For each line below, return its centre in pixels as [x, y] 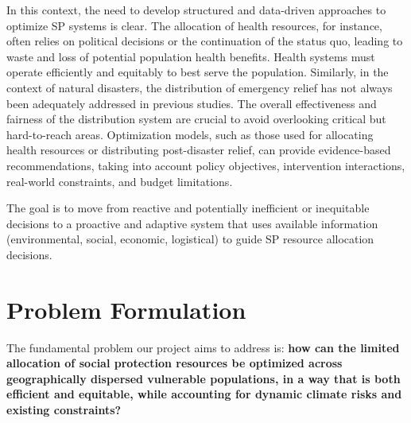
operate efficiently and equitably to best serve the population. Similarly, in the [198, 72]
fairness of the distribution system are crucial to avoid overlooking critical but [196, 119]
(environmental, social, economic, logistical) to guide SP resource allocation [190, 239]
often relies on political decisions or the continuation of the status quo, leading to [205, 41]
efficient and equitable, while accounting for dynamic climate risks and [204, 394]
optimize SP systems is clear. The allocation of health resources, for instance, [194, 25]
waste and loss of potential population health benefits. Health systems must [191, 56]
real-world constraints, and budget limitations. [120, 181]
